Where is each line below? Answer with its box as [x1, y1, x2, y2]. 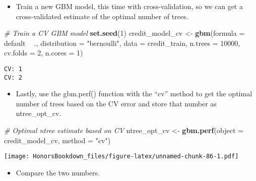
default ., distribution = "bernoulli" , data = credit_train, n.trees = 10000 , [4, 37, 240, 48]
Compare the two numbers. [16, 167, 100, 177]
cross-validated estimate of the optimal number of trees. [16, 11, 188, 21]
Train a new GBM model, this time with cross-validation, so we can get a [16, 1, 243, 11]
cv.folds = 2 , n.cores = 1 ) [4, 47, 83, 58]
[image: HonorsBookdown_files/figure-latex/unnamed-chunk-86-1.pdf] [4, 153, 239, 160]
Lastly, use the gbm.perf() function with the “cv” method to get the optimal [16, 88, 252, 99]
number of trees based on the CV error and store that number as [16, 98, 217, 108]
